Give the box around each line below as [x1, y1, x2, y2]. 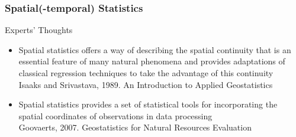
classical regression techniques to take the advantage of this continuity [18, 67, 274, 79]
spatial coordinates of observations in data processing [18, 109, 213, 122]
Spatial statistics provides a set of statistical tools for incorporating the [18, 98, 278, 110]
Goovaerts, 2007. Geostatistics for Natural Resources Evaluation [18, 121, 252, 133]
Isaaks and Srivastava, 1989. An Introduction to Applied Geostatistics [18, 78, 273, 90]
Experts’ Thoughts [5, 24, 73, 36]
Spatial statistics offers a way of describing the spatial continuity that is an [18, 43, 291, 56]
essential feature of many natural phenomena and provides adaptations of [18, 55, 285, 67]
